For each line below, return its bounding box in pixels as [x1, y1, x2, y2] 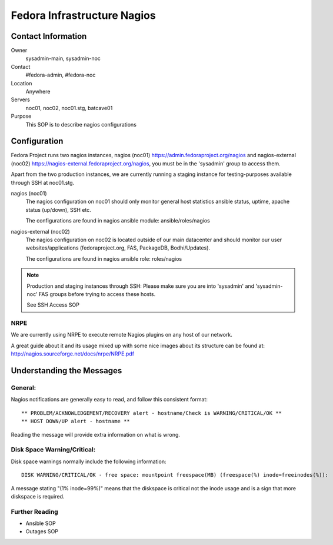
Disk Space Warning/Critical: [11, 446, 96, 454]
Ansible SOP [25, 520, 56, 527]
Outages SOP [25, 528, 59, 535]
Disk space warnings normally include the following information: [11, 458, 166, 465]
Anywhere [25, 88, 51, 95]
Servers [11, 96, 31, 103]
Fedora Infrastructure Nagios [11, 9, 156, 22]
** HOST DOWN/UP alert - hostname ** [21, 418, 131, 425]
